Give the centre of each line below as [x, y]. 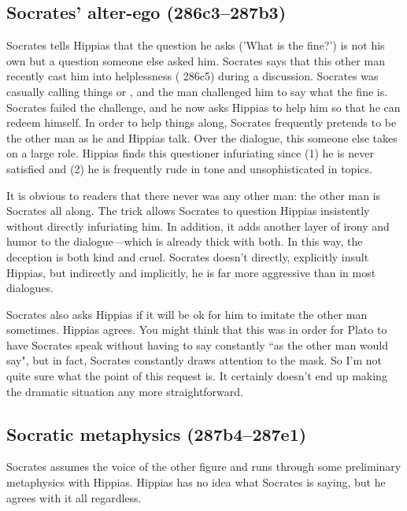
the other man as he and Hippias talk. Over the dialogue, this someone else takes [202, 137]
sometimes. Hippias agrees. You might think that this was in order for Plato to [197, 330]
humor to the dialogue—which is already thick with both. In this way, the [185, 241]
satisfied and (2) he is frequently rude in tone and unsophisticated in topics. [189, 168]
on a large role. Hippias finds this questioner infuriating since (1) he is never [190, 153]
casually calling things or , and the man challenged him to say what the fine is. [197, 91]
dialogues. [30, 288]
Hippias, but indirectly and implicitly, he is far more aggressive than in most [191, 272]
